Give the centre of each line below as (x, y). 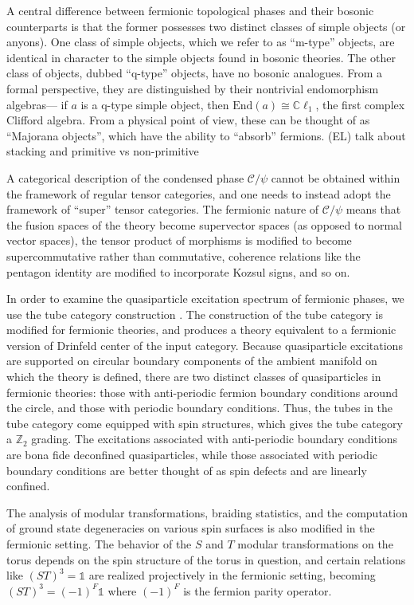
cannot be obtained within (336, 177)
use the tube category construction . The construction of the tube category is (195, 314)
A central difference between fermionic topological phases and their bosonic (190, 10)
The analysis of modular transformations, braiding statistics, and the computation (207, 512)
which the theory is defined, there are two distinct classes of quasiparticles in (194, 377)
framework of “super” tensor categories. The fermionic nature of (163, 209)
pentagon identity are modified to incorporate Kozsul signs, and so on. (178, 271)
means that (373, 209)
